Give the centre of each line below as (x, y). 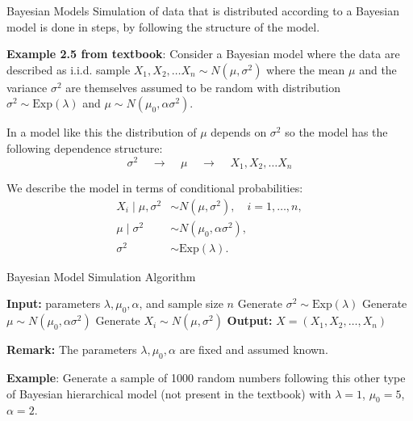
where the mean (306, 69)
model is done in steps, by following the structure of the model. (163, 26)
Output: (250, 320)
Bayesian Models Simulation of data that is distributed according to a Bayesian (203, 11)
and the (378, 69)
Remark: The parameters (72, 349)
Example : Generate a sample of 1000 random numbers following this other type (206, 378)
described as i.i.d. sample (69, 69)
